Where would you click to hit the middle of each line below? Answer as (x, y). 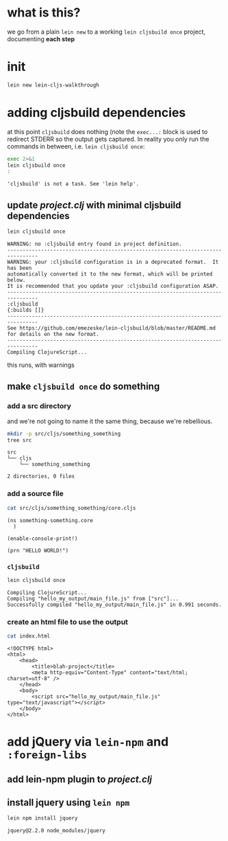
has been (20, 268)
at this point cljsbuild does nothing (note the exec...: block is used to (107, 131)
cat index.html (29, 636)
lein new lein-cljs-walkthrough (53, 85)
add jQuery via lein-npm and (88, 742)
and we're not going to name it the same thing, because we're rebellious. (110, 421)
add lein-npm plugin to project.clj (80, 779)
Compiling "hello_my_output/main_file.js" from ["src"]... (93, 598)
